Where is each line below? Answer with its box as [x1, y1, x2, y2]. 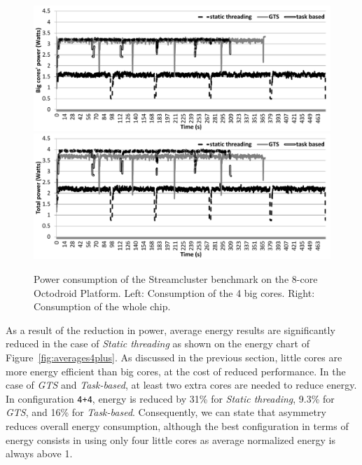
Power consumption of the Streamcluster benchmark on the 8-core [34, 271, 318, 286]
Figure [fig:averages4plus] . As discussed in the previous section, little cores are [6, 349, 342, 364]
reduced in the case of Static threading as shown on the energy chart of [6, 336, 309, 351]
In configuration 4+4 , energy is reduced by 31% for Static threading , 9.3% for [6, 391, 335, 405]
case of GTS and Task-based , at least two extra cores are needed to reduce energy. [6, 377, 357, 392]
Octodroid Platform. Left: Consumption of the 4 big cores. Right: [34, 285, 315, 300]
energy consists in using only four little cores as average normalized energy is [6, 432, 335, 447]
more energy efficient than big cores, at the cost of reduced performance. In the [6, 363, 346, 378]
